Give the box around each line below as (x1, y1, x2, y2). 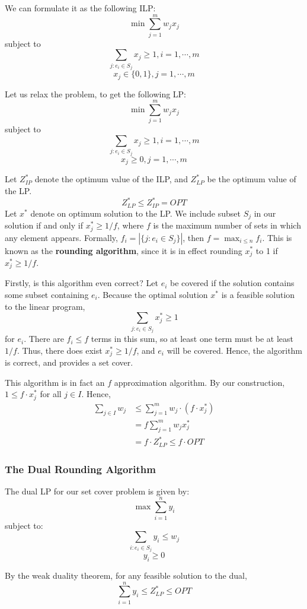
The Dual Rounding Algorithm (5, 461, 156, 476)
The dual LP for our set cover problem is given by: (5, 484, 190, 497)
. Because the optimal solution (97, 288, 208, 301)
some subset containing (5, 288, 89, 301)
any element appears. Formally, (5, 231, 118, 243)
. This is (262, 231, 292, 243)
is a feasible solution (221, 288, 295, 301)
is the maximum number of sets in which (153, 219, 301, 231)
